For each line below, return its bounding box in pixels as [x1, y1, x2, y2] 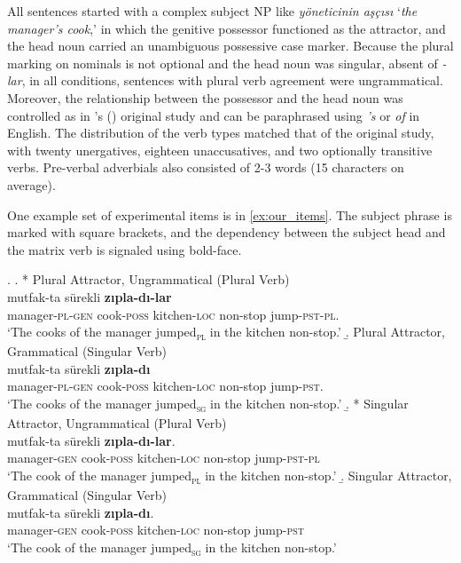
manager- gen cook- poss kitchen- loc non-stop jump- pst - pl [7, 448, 320, 467]
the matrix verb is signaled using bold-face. [7, 240, 242, 258]
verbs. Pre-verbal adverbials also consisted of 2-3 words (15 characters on [7, 158, 404, 177]
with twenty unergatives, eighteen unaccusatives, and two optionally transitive [7, 140, 433, 159]
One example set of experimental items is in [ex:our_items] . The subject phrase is [7, 205, 452, 224]
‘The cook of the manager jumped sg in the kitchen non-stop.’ [7, 537, 337, 559]
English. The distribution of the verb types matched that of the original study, [7, 123, 434, 142]
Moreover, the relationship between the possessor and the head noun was [7, 88, 403, 107]
